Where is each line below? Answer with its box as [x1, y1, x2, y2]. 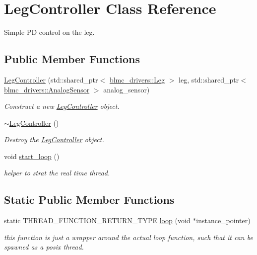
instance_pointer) [196, 215, 251, 226]
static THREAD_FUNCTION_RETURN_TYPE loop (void [4, 215, 191, 226]
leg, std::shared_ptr [179, 74, 239, 85]
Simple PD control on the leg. [4, 27, 95, 37]
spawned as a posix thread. [4, 242, 84, 252]
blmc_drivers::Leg [109, 74, 165, 85]
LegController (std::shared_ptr [4, 74, 98, 85]
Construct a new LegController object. [4, 101, 120, 111]
